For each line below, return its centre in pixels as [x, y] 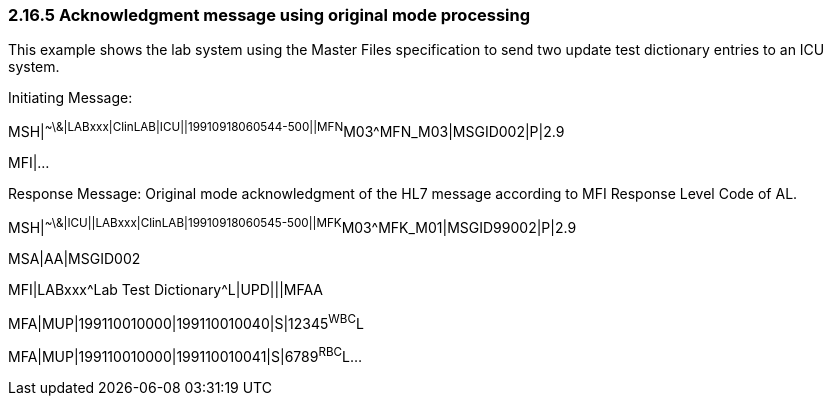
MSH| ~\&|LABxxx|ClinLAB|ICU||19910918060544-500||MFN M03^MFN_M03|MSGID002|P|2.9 [286, 130]
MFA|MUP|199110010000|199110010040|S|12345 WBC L [186, 321]
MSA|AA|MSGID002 [74, 258]
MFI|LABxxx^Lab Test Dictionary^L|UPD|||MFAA [165, 289]
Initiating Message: [70, 98]
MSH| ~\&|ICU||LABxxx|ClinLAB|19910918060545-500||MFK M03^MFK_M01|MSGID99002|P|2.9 [292, 226]
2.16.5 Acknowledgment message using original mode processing [269, 15]
